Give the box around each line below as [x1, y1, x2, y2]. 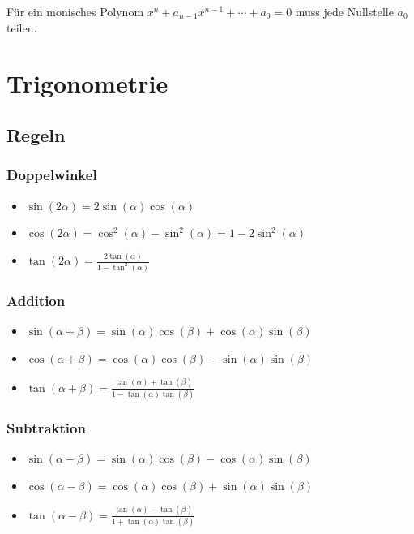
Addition [6, 290, 66, 310]
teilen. [6, 19, 37, 36]
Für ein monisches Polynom [6, 3, 144, 19]
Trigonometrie [6, 67, 169, 100]
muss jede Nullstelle [295, 3, 394, 19]
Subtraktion [6, 417, 86, 437]
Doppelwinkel [6, 165, 97, 185]
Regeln [6, 122, 66, 147]
